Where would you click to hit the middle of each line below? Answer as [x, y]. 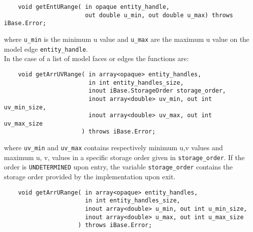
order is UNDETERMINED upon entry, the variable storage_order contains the [118, 167]
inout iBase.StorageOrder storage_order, [157, 91]
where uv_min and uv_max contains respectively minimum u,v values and [113, 148]
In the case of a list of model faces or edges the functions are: [96, 58]
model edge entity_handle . [46, 49]
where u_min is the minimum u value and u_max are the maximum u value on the [127, 39]
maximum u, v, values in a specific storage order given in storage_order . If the [124, 157]
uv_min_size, [25, 107]
